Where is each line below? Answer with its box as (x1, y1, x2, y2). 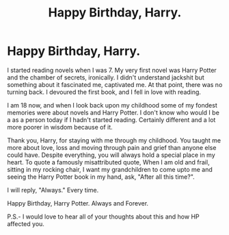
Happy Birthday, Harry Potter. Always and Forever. (7, 199, 149, 207)
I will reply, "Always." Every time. (7, 186, 99, 194)
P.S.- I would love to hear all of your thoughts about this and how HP (7, 212, 200, 221)
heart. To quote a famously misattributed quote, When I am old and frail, (7, 158, 210, 166)
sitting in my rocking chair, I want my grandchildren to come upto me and (7, 165, 213, 173)
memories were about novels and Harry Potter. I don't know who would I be (7, 108, 220, 116)
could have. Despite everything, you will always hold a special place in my (7, 151, 215, 159)
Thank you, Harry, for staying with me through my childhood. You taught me (7, 136, 221, 145)
